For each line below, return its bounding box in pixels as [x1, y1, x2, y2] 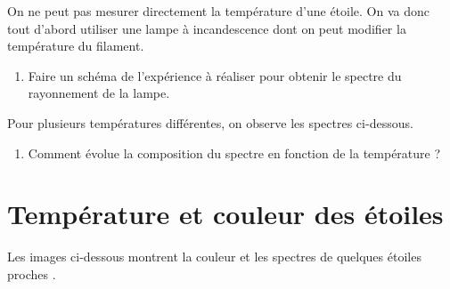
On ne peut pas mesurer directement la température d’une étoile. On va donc [7, 2, 430, 20]
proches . [7, 264, 56, 283]
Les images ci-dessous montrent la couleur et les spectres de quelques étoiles [7, 247, 421, 266]
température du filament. [7, 36, 144, 55]
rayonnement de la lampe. [28, 84, 170, 102]
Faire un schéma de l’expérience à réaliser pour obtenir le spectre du [28, 66, 402, 84]
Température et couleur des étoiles [7, 196, 444, 232]
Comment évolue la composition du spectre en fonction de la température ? [28, 143, 441, 162]
